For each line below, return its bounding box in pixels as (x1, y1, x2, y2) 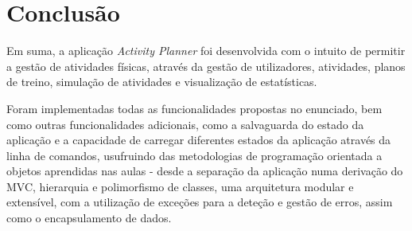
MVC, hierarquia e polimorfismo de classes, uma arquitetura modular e (6, 178, 354, 194)
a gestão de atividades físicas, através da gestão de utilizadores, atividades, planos (6, 57, 406, 74)
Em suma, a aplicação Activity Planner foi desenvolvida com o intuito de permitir (6, 42, 406, 59)
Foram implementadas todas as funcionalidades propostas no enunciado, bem (6, 100, 383, 116)
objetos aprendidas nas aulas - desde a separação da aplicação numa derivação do (6, 162, 403, 179)
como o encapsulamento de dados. (6, 209, 172, 226)
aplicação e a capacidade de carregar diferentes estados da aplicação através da (6, 131, 391, 148)
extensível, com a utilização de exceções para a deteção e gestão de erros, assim (6, 194, 393, 210)
